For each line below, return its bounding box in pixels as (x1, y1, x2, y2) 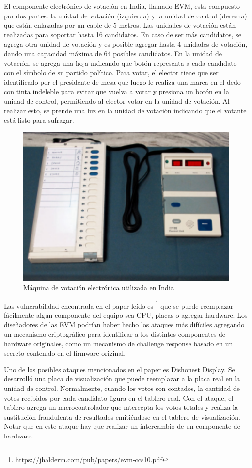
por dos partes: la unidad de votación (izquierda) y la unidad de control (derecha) (4, 10, 247, 20)
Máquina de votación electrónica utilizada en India (23, 282, 174, 293)
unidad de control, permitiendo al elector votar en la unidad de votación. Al (4, 95, 230, 106)
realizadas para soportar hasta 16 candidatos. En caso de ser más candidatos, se (4, 29, 241, 39)
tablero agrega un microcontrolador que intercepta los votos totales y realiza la (4, 402, 238, 412)
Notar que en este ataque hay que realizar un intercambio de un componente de (4, 421, 240, 431)
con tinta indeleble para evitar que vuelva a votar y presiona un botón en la (4, 86, 229, 96)
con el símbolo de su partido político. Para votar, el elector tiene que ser (4, 67, 219, 78)
